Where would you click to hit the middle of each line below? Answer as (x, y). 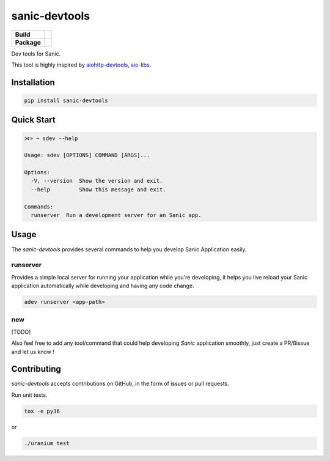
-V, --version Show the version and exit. (97, 181)
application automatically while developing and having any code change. (103, 286)
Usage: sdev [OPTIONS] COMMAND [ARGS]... (87, 155)
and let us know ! (33, 352)
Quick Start (33, 120)
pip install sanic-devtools (66, 100)
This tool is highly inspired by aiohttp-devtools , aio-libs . (81, 65)
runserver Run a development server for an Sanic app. (116, 215)
